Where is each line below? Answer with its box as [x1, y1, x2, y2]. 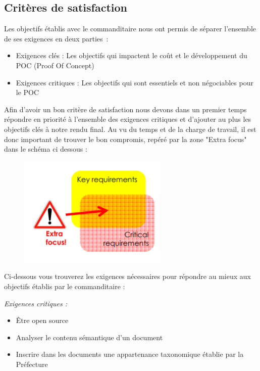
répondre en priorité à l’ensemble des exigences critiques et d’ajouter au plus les [4, 114, 251, 124]
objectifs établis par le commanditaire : [4, 281, 125, 291]
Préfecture [16, 358, 48, 369]
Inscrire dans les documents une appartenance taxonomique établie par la [16, 349, 244, 359]
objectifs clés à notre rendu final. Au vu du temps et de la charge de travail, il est [4, 123, 256, 134]
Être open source [16, 315, 69, 326]
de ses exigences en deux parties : [4, 33, 109, 43]
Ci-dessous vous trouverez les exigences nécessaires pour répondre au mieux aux [4, 271, 251, 282]
